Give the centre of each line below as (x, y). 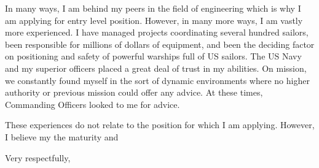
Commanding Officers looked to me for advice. (93, 104)
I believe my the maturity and (62, 136)
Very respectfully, (38, 157)
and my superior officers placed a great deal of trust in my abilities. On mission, (156, 68)
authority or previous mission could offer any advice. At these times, (134, 92)
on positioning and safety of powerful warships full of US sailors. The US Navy (153, 56)
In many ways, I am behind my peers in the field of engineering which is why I (153, 8)
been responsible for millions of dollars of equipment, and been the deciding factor (160, 44)
